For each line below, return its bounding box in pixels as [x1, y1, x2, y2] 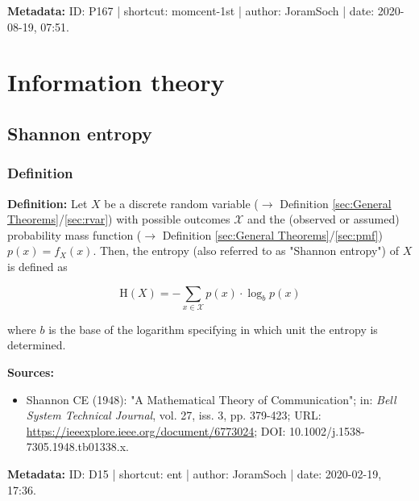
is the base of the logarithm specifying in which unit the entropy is [48, 320, 378, 337]
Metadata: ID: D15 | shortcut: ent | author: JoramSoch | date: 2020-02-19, [7, 466, 382, 482]
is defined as [7, 257, 68, 274]
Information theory [7, 65, 225, 98]
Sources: [7, 364, 54, 381]
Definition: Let [7, 194, 88, 211]
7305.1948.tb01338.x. [26, 438, 129, 455]
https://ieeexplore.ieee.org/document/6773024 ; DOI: [26, 422, 286, 439]
